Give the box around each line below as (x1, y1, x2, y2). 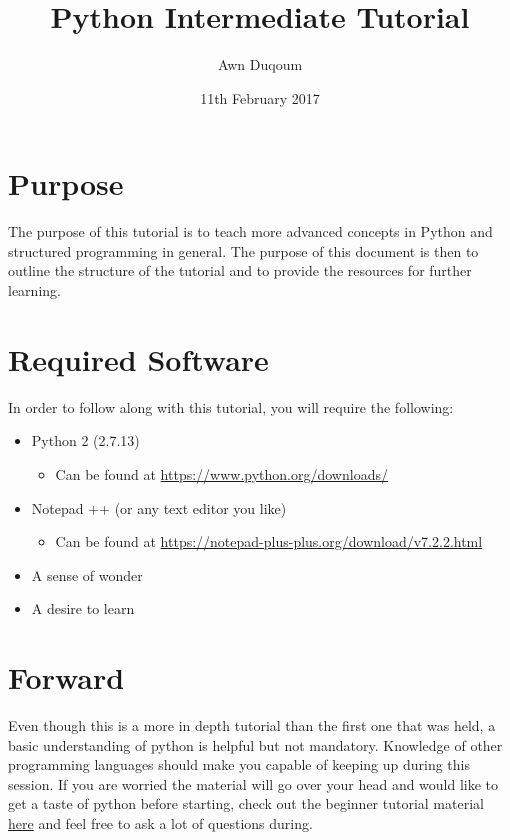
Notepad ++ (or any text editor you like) (31, 497, 287, 518)
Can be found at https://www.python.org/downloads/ (55, 463, 388, 484)
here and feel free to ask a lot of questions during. (8, 813, 313, 833)
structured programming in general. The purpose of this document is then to (8, 240, 479, 261)
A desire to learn (31, 598, 135, 619)
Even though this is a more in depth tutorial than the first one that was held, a (8, 715, 496, 736)
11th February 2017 (200, 87, 320, 108)
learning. (8, 280, 61, 301)
